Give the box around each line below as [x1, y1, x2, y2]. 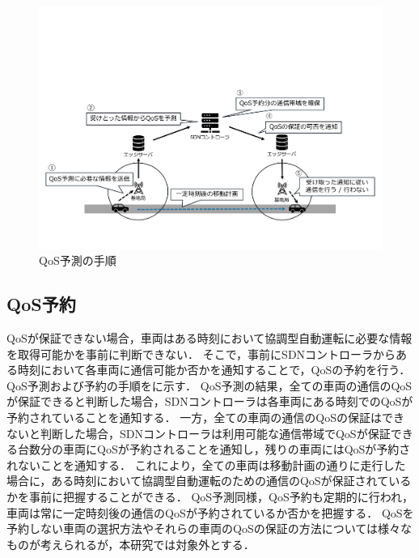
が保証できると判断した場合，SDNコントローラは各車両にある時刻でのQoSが [6, 393, 413, 410]
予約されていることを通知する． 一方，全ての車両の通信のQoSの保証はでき [6, 409, 404, 426]
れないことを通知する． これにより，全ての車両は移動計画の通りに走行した [6, 456, 406, 473]
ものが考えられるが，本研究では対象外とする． [6, 535, 255, 552]
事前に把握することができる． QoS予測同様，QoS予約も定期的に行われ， [28, 488, 414, 505]
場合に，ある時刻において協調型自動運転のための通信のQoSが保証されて [6, 472, 389, 489]
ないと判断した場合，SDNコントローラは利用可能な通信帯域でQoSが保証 [6, 424, 391, 441]
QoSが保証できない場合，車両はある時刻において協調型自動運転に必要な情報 [6, 330, 413, 347]
